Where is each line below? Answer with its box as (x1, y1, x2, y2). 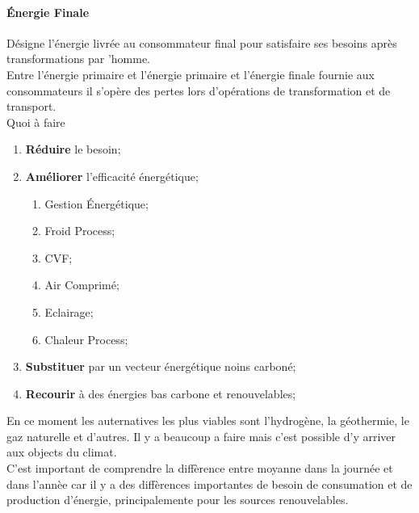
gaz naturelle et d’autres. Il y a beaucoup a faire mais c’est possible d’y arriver (6, 427, 396, 444)
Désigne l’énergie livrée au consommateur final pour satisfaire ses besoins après (6, 34, 397, 51)
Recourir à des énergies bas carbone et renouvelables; (25, 385, 296, 402)
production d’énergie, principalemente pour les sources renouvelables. (6, 491, 349, 508)
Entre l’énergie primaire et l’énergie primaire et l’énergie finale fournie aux (6, 65, 375, 82)
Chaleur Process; (44, 330, 128, 347)
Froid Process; (44, 222, 115, 239)
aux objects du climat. (6, 444, 117, 460)
